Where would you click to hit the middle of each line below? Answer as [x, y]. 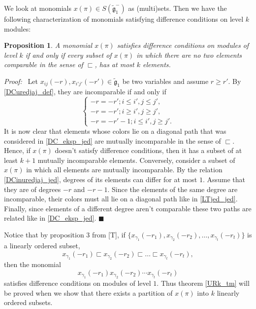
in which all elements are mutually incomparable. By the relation [124, 170]
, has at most [114, 64]
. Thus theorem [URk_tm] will [203, 283]
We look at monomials [38, 8]
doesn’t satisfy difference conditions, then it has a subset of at [148, 150]
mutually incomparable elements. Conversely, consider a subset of [136, 160]
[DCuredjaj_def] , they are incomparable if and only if [85, 91]
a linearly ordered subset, [42, 246]
